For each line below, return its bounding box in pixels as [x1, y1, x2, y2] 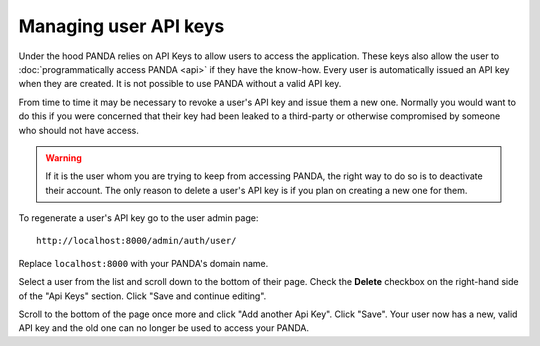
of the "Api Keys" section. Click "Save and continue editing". [18, 290, 267, 302]
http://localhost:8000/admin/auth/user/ [36, 235, 237, 247]
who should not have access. [18, 124, 139, 136]
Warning [45, 151, 82, 164]
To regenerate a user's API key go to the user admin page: [18, 212, 259, 224]
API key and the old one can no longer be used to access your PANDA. [18, 322, 310, 334]
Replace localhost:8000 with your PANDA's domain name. [18, 257, 269, 269]
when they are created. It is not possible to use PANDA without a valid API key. [18, 78, 342, 90]
